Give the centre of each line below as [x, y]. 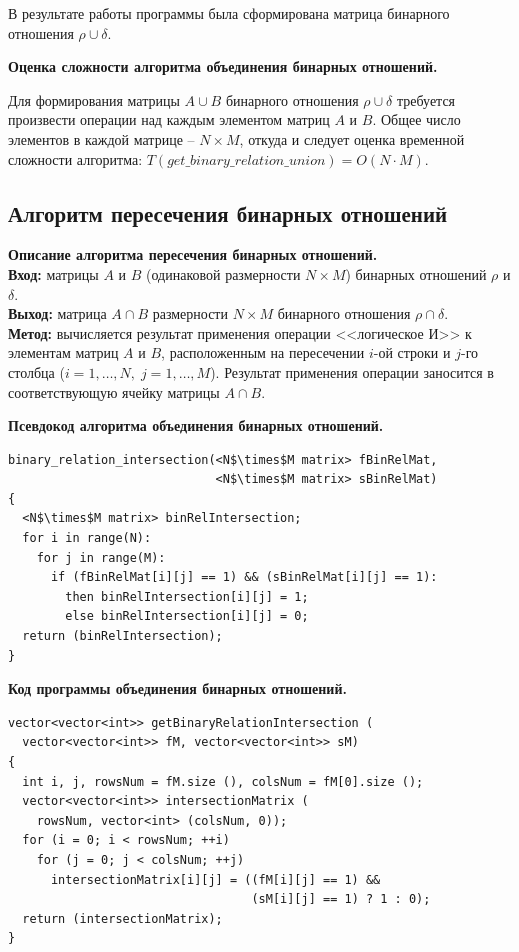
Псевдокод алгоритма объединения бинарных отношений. [196, 425]
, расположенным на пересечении [263, 352]
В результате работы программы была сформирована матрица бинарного [229, 13]
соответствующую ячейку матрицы [114, 391]
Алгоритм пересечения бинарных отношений [228, 212]
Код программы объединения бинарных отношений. [177, 688]
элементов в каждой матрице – [101, 138]
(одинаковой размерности [223, 273]
